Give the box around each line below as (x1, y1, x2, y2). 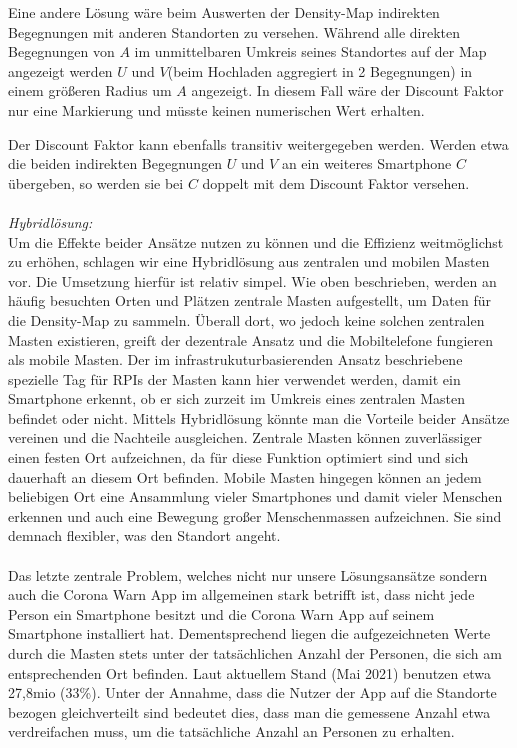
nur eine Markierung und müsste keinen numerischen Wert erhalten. (8, 99, 425, 120)
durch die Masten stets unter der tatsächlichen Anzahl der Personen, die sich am (8, 643, 502, 663)
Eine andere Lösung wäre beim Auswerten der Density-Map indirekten (8, 2, 440, 22)
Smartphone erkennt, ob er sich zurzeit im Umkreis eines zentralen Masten (8, 388, 466, 409)
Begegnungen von (8, 41, 115, 62)
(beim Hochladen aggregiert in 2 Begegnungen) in (167, 60, 473, 81)
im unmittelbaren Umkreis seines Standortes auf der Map (134, 41, 487, 62)
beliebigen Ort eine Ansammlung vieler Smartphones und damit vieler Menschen (8, 486, 503, 507)
